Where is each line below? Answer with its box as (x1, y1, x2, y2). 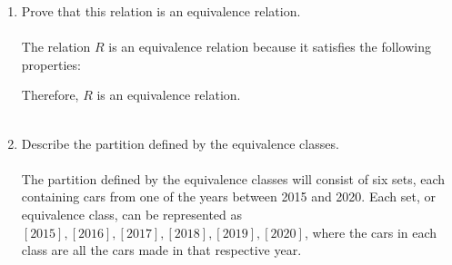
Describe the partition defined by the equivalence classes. (21, 133, 339, 152)
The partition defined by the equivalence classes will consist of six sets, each (21, 169, 446, 188)
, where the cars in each (304, 222, 437, 241)
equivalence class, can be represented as (21, 204, 243, 223)
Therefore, (21, 85, 79, 104)
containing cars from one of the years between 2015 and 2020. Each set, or (21, 187, 436, 206)
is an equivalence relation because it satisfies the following (108, 37, 431, 56)
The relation (21, 37, 91, 56)
